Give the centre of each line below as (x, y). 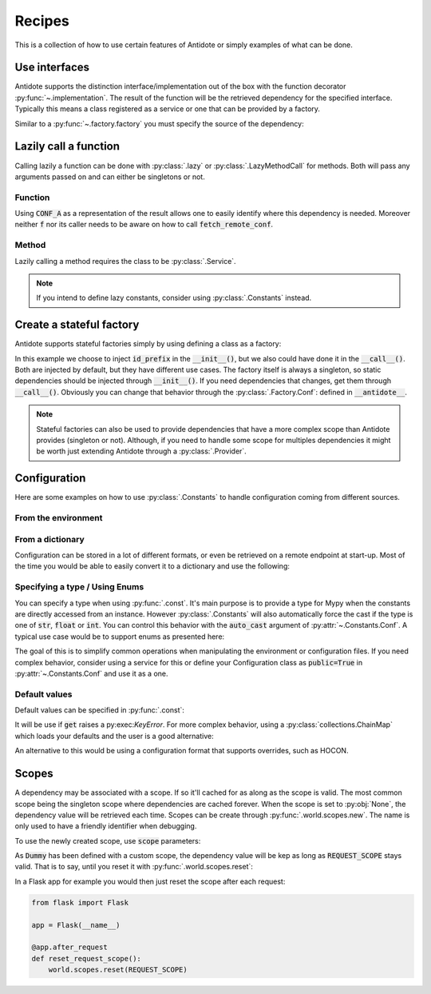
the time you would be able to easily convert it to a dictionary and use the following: (152, 566)
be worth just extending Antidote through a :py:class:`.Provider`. (141, 451)
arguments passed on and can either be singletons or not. (110, 177)
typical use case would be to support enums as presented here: (120, 637)
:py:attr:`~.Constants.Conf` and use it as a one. (91, 673)
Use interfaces (52, 68)
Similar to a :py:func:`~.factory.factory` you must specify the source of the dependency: (159, 123)
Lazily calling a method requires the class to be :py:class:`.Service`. (125, 261)
